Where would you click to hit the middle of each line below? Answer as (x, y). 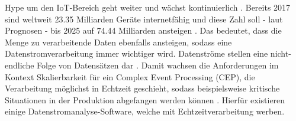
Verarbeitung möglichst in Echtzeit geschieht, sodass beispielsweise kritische (142, 88)
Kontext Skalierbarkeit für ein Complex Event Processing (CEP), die (130, 76)
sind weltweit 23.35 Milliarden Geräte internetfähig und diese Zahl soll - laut (144, 19)
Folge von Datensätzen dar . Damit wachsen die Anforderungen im (158, 65)
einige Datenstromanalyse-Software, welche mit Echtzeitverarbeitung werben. (145, 111)
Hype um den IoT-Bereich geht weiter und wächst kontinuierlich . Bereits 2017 (148, 7)
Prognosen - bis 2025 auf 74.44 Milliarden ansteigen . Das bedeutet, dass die (143, 30)
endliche (20, 65)
